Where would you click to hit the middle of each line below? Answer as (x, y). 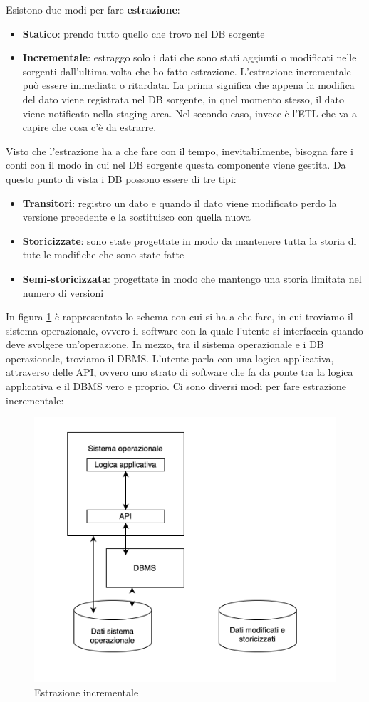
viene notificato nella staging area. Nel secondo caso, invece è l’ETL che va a (189, 113)
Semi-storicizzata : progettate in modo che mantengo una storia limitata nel (192, 278)
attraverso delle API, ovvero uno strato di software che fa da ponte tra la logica (180, 372)
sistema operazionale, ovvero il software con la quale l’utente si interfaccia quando (184, 330)
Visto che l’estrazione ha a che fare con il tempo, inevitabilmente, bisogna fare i (180, 151)
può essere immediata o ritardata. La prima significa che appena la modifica (188, 85)
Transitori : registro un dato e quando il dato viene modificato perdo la (180, 203)
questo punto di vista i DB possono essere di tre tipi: (121, 178)
